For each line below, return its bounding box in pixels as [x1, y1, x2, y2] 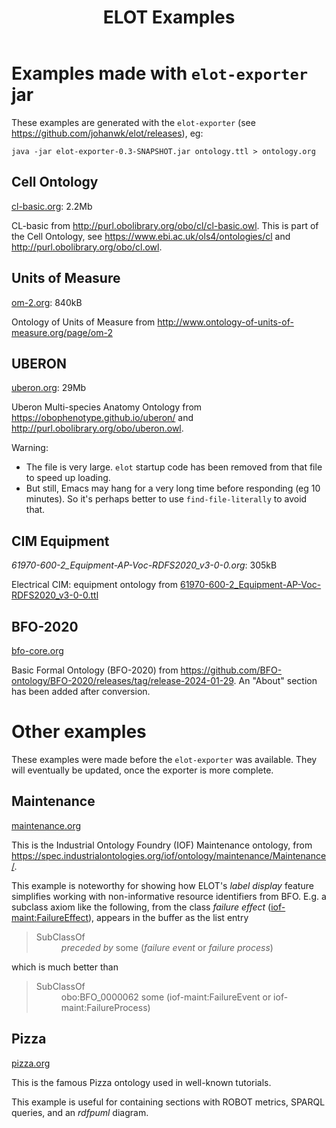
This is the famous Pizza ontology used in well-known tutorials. [11, 1076, 272, 1088]
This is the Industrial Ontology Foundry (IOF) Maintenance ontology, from [11, 839, 313, 851]
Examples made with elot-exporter [11, 62, 309, 85]
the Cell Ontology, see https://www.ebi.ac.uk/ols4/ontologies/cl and [11, 230, 291, 242]
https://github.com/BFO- [180, 664, 283, 676]
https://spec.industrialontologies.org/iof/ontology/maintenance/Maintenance [11, 849, 327, 861]
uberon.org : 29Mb [11, 382, 87, 394]
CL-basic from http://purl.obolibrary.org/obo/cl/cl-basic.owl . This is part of [11, 219, 319, 231]
